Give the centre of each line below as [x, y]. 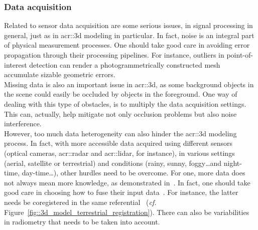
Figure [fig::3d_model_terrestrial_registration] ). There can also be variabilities [127, 212]
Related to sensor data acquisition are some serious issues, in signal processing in [128, 25]
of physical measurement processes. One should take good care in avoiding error [127, 45]
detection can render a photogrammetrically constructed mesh [125, 64]
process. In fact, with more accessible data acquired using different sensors [118, 143]
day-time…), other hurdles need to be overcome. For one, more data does [134, 173]
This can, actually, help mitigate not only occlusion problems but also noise [120, 113]
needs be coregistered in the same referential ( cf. [80, 202]
